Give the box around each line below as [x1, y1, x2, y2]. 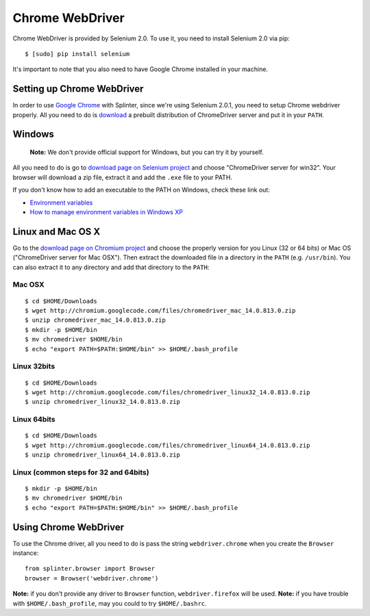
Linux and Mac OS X [12, 226, 101, 238]
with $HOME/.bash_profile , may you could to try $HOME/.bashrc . [12, 599, 207, 607]
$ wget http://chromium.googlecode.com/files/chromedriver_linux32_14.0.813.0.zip [25, 388, 310, 396]
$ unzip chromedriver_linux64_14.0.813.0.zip [25, 451, 181, 459]
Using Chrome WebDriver [12, 521, 125, 533]
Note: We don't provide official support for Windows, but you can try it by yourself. [29, 148, 264, 157]
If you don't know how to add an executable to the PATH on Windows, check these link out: [12, 185, 270, 194]
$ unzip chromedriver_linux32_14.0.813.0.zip [25, 398, 181, 406]
